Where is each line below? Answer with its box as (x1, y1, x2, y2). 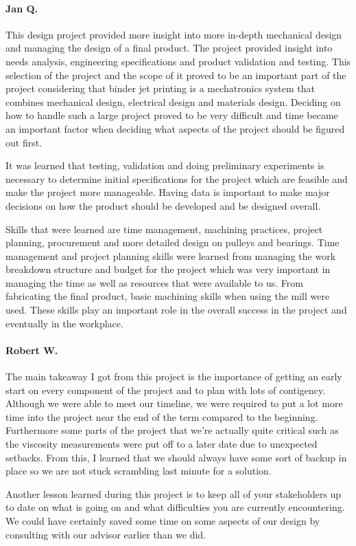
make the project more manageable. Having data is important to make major (5, 185, 330, 199)
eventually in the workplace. (5, 316, 123, 330)
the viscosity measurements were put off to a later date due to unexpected (5, 437, 318, 451)
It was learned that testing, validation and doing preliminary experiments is (5, 158, 324, 173)
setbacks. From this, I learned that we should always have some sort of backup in (5, 450, 347, 464)
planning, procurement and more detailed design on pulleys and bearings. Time (5, 235, 340, 250)
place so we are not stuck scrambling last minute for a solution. (5, 463, 272, 478)
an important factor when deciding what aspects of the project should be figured (5, 121, 345, 135)
